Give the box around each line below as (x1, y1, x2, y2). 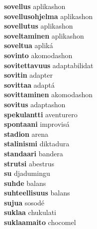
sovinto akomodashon (4, 50, 73, 60)
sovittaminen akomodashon (4, 89, 93, 100)
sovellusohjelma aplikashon (4, 11, 93, 21)
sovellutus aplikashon (4, 21, 73, 31)
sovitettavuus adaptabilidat (4, 60, 94, 70)
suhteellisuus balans (4, 187, 70, 198)
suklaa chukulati (4, 207, 56, 217)
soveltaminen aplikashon (4, 30, 84, 41)
